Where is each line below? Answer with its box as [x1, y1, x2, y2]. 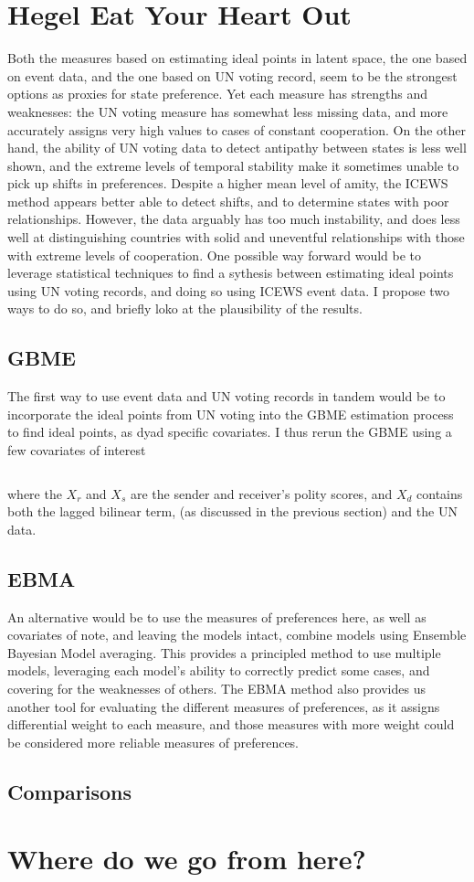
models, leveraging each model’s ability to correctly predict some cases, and [7, 661, 430, 680]
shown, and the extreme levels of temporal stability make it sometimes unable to [7, 155, 459, 175]
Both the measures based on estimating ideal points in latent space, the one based [7, 48, 468, 68]
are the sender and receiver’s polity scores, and [130, 484, 393, 503]
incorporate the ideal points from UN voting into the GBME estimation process [7, 404, 454, 423]
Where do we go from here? [7, 840, 366, 877]
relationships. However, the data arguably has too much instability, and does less [7, 209, 460, 228]
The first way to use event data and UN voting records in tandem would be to [7, 387, 446, 406]
